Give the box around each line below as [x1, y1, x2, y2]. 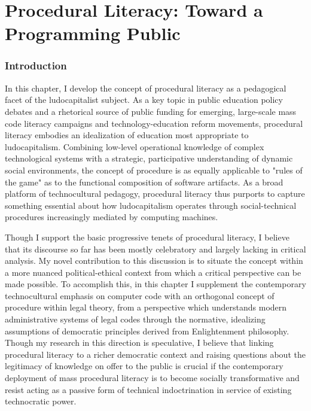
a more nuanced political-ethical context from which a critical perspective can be [5, 266, 301, 278]
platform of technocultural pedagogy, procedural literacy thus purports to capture [5, 187, 305, 200]
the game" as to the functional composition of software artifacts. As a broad [5, 175, 283, 188]
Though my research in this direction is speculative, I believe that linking [5, 336, 274, 349]
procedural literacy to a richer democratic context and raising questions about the [5, 348, 306, 360]
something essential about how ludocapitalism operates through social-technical [5, 199, 297, 211]
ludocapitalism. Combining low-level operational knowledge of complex [5, 140, 264, 153]
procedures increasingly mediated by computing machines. [5, 211, 218, 223]
